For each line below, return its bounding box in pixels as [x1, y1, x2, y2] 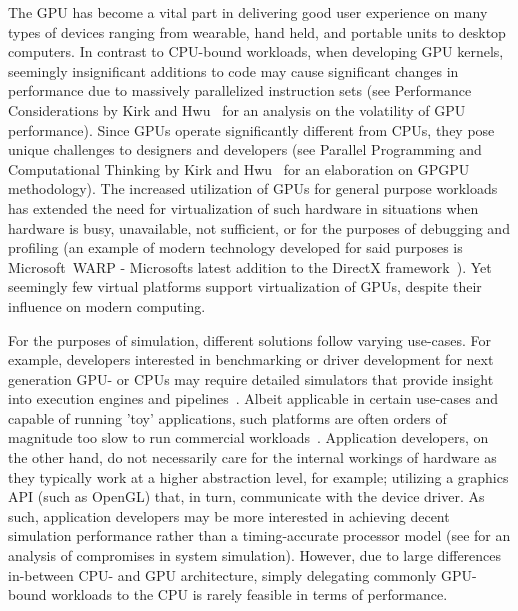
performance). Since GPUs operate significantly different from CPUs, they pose [8, 119, 495, 140]
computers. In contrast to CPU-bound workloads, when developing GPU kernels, [8, 41, 504, 62]
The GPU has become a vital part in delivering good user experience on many [8, 2, 488, 22]
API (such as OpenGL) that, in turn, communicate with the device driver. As [8, 486, 485, 507]
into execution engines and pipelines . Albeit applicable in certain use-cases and [8, 388, 499, 409]
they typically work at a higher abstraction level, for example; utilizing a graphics [8, 466, 509, 487]
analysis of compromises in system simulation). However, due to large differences [8, 545, 502, 566]
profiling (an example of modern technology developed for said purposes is [8, 237, 463, 258]
